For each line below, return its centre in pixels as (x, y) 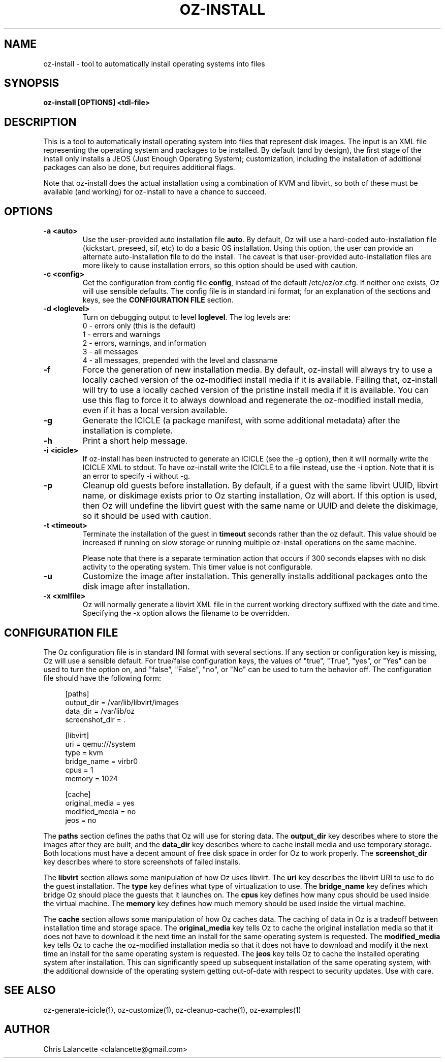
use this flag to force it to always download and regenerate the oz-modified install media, (253, 400)
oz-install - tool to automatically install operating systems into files (154, 63)
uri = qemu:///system (100, 744)
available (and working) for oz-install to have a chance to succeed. (155, 192)
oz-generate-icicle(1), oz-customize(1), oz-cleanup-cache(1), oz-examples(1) (172, 1010)
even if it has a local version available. (155, 410)
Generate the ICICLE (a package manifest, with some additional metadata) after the (241, 421)
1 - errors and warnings (121, 335)
